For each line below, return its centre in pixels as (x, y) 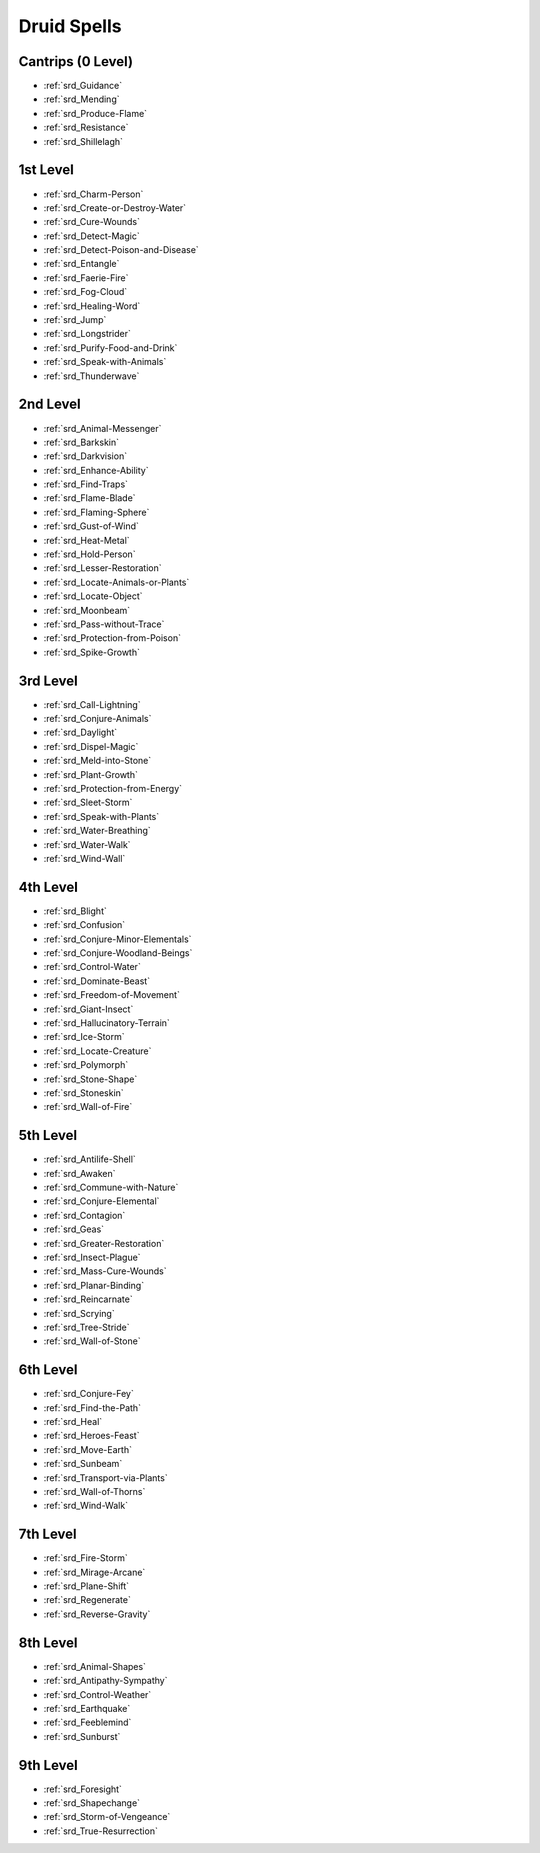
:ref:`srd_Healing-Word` (92, 306)
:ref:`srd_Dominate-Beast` (96, 981)
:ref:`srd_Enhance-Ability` (96, 470)
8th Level (48, 1642)
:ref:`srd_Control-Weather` (97, 1694)
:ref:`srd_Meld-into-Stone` (97, 761)
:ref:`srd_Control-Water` (92, 967)
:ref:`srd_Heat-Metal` (86, 540)
